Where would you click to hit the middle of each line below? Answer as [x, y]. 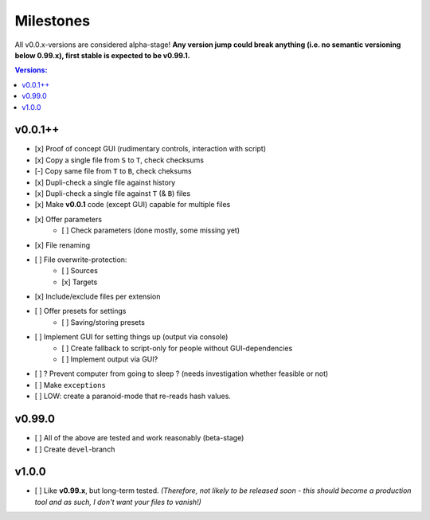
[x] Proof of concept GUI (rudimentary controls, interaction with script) [150, 149]
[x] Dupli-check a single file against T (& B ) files [113, 193]
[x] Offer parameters [68, 219]
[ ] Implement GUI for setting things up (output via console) [131, 337]
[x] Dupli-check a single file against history [105, 182]
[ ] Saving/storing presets [103, 322]
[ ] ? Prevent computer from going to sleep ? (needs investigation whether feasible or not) [182, 373]
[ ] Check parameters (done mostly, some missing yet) [151, 230]
